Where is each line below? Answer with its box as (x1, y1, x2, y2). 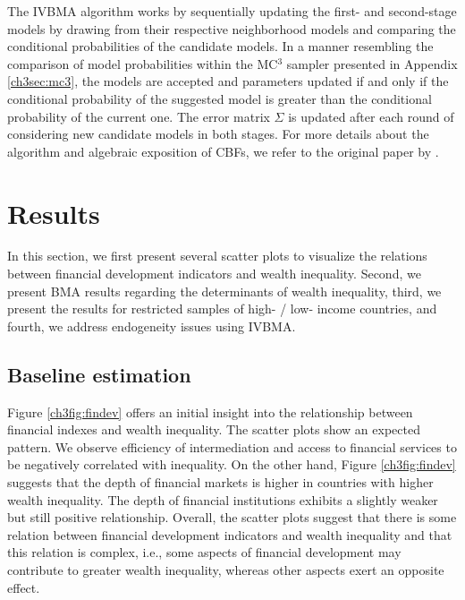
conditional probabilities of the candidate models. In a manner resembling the (7, 37, 434, 56)
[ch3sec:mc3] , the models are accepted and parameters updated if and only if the (7, 72, 449, 90)
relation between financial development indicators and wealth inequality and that (7, 525, 452, 544)
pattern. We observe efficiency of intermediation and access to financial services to (7, 437, 457, 456)
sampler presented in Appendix (286, 54, 458, 73)
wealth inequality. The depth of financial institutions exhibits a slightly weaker (7, 490, 438, 509)
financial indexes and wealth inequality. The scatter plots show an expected (7, 420, 420, 439)
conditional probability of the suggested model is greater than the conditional (7, 89, 432, 107)
